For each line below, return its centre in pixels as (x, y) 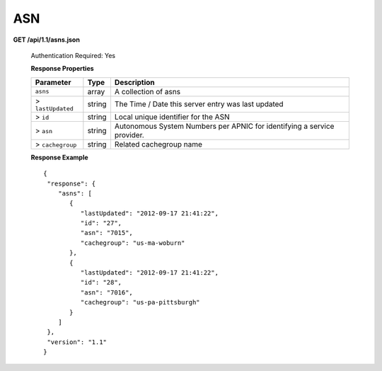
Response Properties (63, 69)
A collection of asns (147, 91)
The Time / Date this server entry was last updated (199, 104)
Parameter (53, 82)
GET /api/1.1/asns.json (47, 40)
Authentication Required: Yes (73, 55)
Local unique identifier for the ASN (172, 117)
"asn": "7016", (107, 292)
